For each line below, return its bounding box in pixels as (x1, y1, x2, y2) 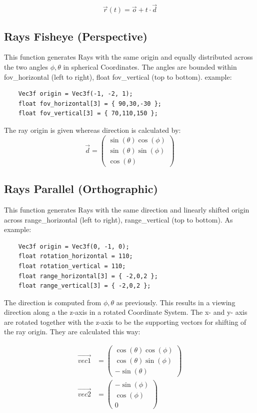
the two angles (4, 62, 48, 72)
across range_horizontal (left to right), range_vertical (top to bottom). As (4, 214, 233, 225)
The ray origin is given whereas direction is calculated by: (4, 124, 181, 135)
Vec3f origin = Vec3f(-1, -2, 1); (18, 90, 133, 98)
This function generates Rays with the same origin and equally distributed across (4, 52, 253, 62)
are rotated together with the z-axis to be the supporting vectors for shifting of (4, 316, 246, 327)
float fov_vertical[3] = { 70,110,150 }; (18, 110, 158, 117)
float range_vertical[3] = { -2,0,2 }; (18, 282, 151, 290)
